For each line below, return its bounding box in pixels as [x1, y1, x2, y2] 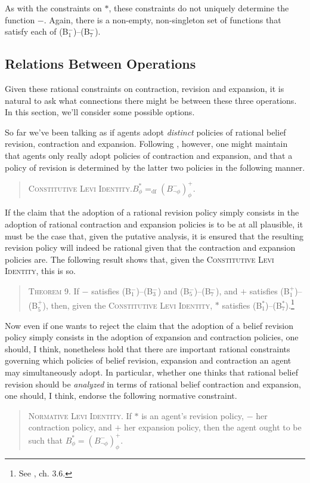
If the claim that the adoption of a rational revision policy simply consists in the [5, 206, 299, 219]
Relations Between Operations [5, 54, 196, 73]
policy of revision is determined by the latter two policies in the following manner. [5, 161, 305, 173]
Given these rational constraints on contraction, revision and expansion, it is [5, 82, 284, 94]
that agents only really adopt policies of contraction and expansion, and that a [5, 149, 293, 161]
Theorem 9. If [28, 285, 79, 297]
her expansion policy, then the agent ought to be [124, 421, 302, 433]
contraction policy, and [28, 421, 112, 433]
